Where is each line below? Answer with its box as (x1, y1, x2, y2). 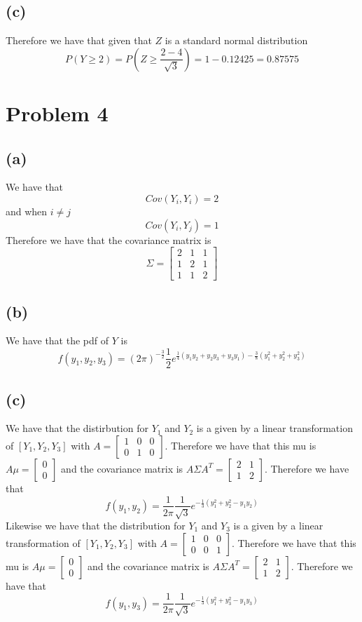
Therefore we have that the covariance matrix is (6, 232, 211, 247)
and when (6, 203, 48, 218)
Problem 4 (6, 98, 109, 127)
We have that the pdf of (6, 333, 109, 348)
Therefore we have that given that (6, 33, 152, 48)
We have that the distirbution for (6, 421, 148, 435)
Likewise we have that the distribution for (6, 518, 186, 532)
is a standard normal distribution (165, 33, 308, 48)
